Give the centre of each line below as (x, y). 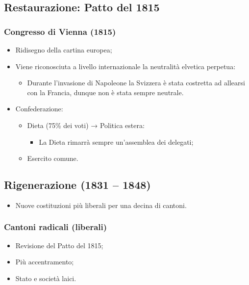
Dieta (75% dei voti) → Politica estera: (86, 125)
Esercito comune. (53, 158)
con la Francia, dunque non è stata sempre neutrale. (105, 92)
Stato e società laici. (46, 278)
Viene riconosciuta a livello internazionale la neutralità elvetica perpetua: (125, 66)
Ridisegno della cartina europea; (64, 50)
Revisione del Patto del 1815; (59, 245)
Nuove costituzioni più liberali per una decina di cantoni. (101, 205)
